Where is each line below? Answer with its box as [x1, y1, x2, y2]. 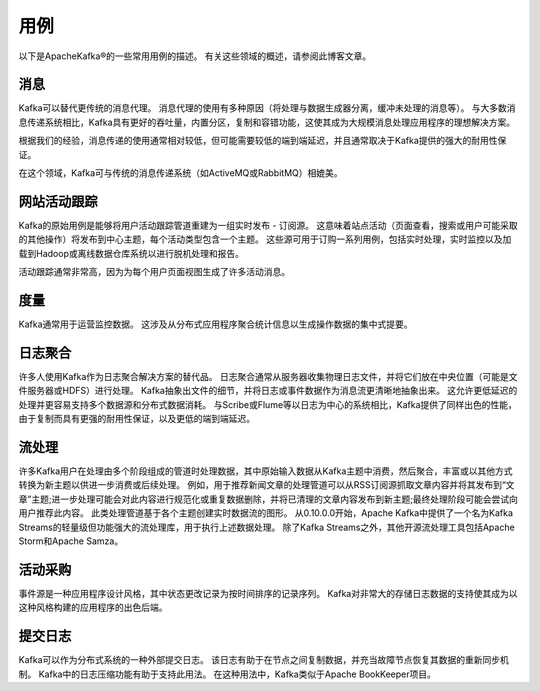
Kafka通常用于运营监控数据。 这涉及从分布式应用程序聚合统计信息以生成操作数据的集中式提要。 [18, 318, 413, 330]
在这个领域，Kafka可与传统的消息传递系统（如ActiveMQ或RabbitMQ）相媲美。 [18, 167, 343, 179]
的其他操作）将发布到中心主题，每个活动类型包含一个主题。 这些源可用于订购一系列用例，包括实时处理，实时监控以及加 [18, 233, 512, 245]
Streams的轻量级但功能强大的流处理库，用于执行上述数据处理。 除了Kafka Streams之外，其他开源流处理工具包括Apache [18, 521, 515, 533]
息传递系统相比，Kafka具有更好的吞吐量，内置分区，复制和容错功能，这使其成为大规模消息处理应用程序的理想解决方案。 [18, 116, 515, 128]
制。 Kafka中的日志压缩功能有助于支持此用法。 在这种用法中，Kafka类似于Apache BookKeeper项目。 [18, 668, 437, 680]
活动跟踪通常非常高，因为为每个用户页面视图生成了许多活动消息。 [18, 266, 290, 278]
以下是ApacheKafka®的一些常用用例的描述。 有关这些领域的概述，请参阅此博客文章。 [18, 50, 372, 62]
